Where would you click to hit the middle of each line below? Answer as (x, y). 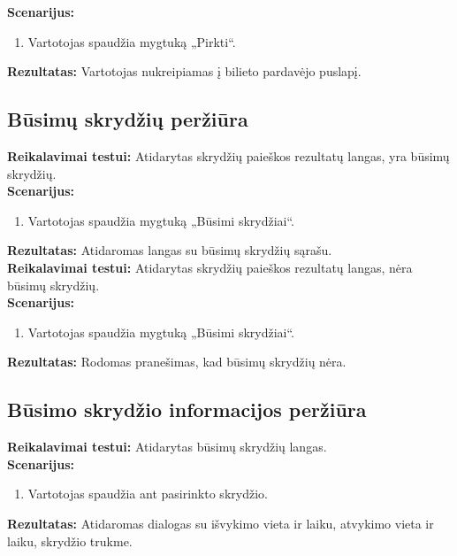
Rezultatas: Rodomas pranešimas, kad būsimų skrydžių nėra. (177, 362)
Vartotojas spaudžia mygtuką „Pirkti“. (132, 41)
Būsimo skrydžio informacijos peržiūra (187, 409)
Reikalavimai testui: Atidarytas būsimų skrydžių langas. (167, 447)
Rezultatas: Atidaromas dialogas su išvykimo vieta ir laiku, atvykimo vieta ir (221, 523)
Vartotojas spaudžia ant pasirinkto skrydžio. (148, 494)
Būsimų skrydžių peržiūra (128, 119)
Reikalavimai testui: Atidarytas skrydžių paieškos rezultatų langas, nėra (210, 267)
